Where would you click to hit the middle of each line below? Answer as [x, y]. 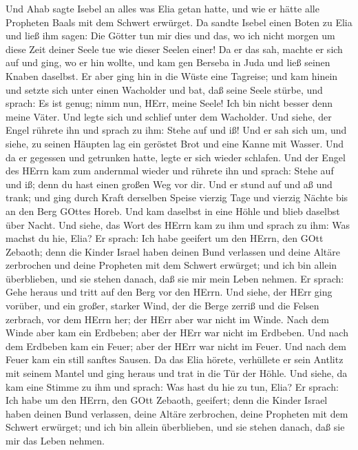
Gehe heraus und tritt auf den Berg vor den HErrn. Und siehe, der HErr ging [169, 292]
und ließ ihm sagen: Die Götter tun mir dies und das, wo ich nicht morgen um [170, 35]
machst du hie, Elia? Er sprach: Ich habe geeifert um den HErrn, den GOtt [165, 238]
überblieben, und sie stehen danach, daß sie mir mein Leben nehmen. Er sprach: [175, 278]
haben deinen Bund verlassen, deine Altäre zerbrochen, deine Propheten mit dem [177, 413]
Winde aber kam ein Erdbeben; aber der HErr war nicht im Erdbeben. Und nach [177, 333]
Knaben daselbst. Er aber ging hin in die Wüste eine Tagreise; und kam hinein [172, 75]
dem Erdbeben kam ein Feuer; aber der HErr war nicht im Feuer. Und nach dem [176, 346]
